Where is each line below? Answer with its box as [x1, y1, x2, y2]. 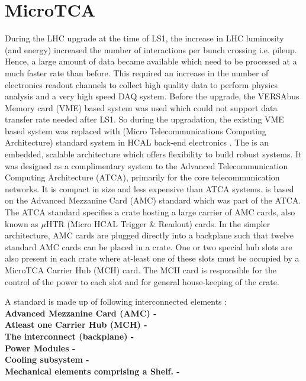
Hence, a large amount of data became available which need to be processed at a [5, 55, 297, 67]
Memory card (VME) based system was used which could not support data [5, 101, 278, 114]
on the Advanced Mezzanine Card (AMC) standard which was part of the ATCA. [5, 194, 301, 206]
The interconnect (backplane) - [5, 330, 134, 342]
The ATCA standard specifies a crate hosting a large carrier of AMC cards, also [5, 206, 295, 218]
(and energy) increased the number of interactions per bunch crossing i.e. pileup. [5, 43, 297, 56]
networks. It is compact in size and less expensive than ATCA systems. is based [5, 182, 294, 195]
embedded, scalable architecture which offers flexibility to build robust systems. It [5, 148, 302, 160]
